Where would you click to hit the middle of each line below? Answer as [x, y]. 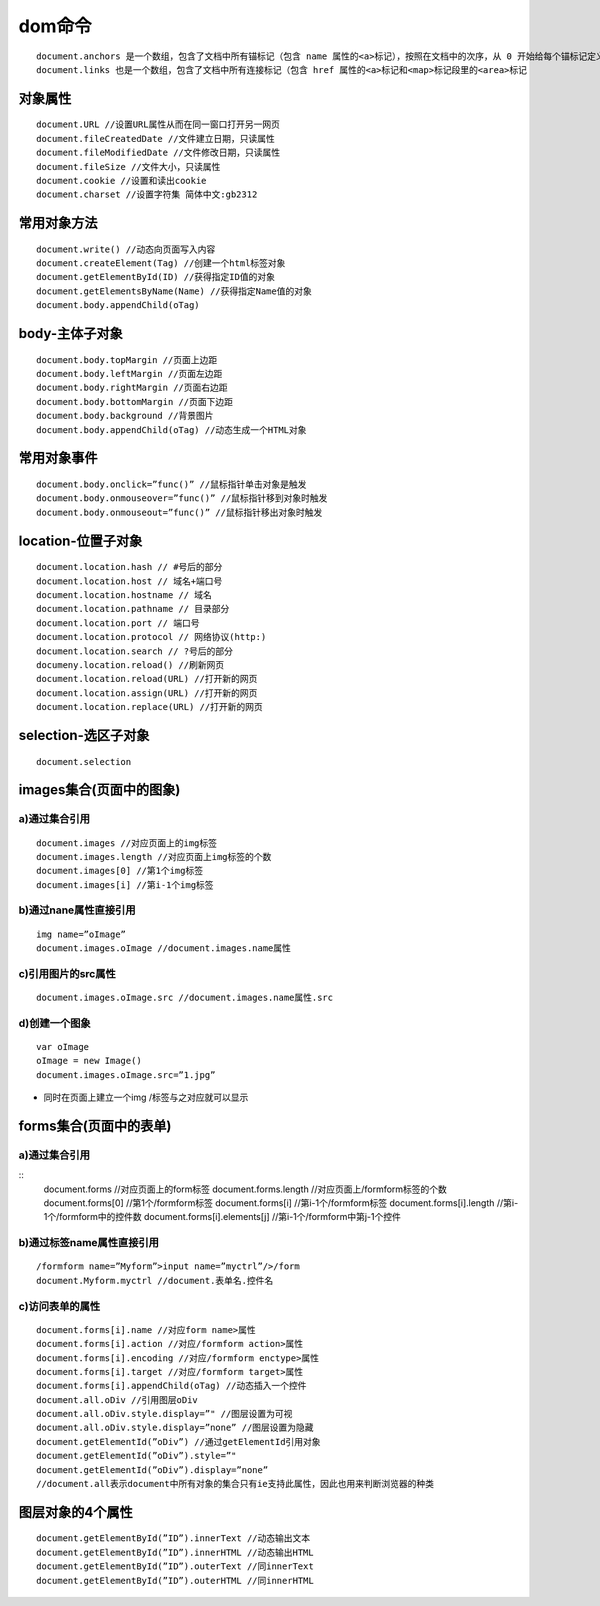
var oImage [63, 1046]
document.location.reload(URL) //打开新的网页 [147, 679]
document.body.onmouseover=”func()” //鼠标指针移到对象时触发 [182, 498]
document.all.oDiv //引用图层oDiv [117, 1399]
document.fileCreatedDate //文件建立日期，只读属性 [155, 138]
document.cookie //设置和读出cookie [121, 180]
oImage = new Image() [89, 1061]
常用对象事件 [58, 458]
